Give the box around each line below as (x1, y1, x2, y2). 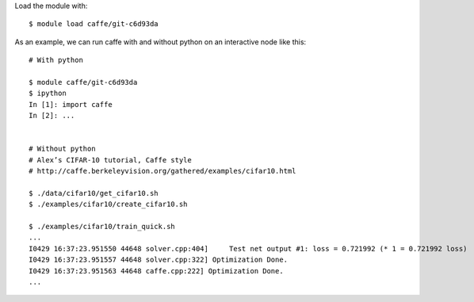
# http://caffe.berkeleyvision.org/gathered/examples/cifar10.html (29, 166, 296, 176)
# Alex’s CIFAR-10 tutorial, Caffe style (29, 155, 192, 164)
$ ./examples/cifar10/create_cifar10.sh (29, 200, 188, 209)
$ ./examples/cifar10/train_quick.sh (29, 222, 176, 231)
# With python (29, 55, 83, 65)
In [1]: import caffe (29, 100, 113, 109)
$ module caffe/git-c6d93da (29, 78, 138, 86)
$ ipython (29, 89, 67, 98)
